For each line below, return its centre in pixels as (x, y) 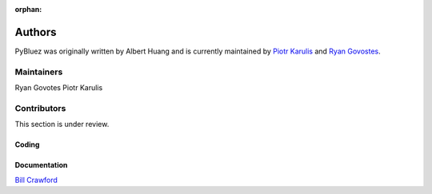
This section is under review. (62, 125)
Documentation (41, 165)
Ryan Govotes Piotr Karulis (59, 88)
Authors (36, 32)
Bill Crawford (36, 180)
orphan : (28, 9)
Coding (27, 145)
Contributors (40, 108)
